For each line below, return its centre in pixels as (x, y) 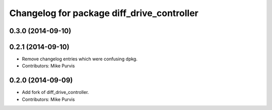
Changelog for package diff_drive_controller (104, 13)
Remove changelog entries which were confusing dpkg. (80, 59)
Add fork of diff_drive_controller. (55, 92)
